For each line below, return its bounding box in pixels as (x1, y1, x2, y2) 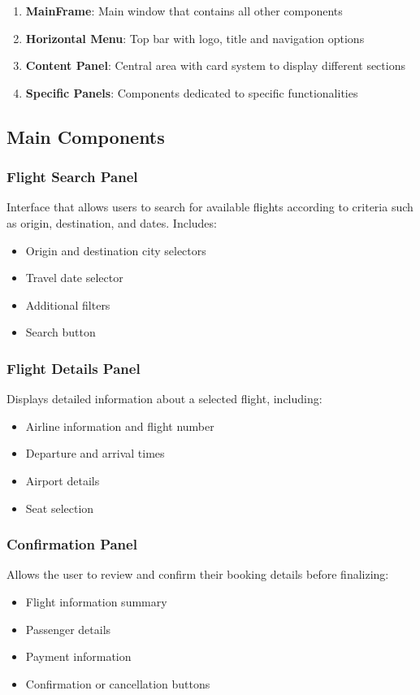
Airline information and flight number (25, 417, 214, 434)
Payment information (25, 648, 132, 665)
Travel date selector (25, 269, 123, 286)
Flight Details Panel (6, 358, 141, 378)
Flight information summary (25, 593, 167, 610)
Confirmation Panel (6, 534, 137, 554)
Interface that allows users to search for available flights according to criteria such (6, 198, 414, 215)
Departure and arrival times (25, 445, 165, 462)
